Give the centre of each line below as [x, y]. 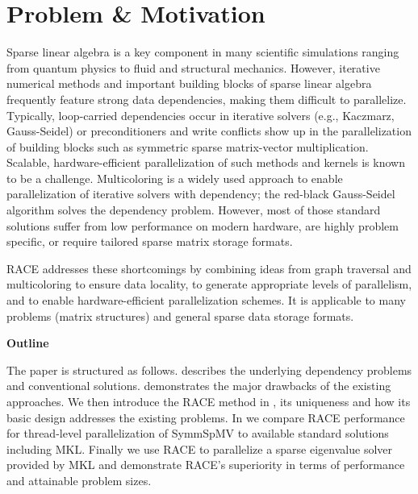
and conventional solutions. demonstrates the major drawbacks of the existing [199, 386]
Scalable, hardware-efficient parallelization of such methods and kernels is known [206, 162]
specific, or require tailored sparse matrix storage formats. [150, 241]
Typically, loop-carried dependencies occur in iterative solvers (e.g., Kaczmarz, [201, 115]
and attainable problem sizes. [79, 480]
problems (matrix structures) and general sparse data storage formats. [180, 315]
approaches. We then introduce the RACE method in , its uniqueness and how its [209, 401]
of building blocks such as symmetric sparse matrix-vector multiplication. [188, 146]
